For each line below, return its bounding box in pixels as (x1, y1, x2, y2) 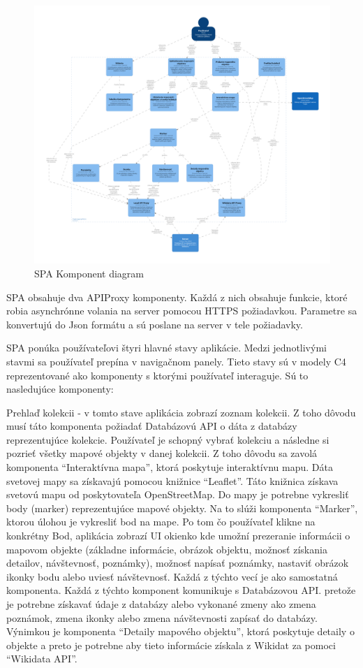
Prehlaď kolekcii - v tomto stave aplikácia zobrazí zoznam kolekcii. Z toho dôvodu (6, 405, 356, 419)
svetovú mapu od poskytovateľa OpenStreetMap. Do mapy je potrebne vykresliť (6, 487, 349, 502)
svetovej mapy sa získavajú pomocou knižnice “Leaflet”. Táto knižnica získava (6, 473, 339, 488)
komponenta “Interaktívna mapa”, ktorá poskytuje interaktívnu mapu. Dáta (6, 460, 333, 474)
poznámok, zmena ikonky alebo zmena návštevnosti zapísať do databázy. (6, 610, 318, 625)
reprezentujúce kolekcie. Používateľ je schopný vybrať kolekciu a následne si (6, 432, 329, 446)
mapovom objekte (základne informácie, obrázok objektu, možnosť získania (6, 542, 327, 556)
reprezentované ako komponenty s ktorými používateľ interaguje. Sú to (6, 368, 309, 382)
